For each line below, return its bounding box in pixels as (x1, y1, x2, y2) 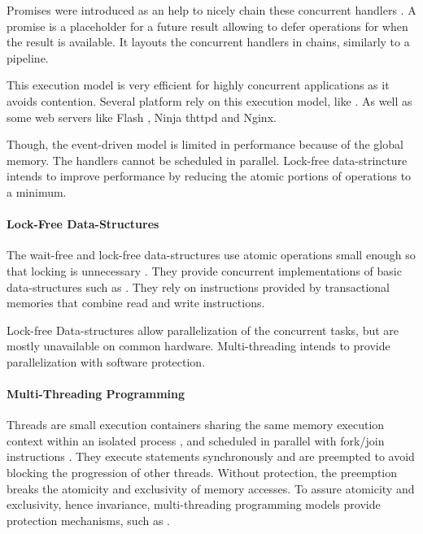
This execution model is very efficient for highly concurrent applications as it (7, 76, 390, 93)
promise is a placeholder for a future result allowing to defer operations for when (7, 17, 408, 34)
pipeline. (7, 49, 49, 66)
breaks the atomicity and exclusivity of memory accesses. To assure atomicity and (7, 480, 415, 497)
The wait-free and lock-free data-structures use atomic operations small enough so (7, 246, 416, 263)
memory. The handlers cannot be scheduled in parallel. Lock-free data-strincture (7, 151, 408, 168)
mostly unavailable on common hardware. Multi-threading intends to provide (7, 337, 390, 354)
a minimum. (7, 183, 67, 200)
